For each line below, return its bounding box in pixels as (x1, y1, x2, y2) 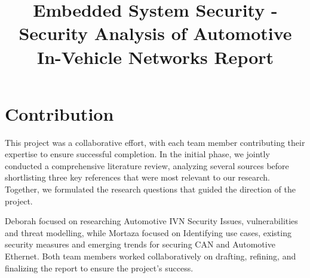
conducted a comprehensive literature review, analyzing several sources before (5, 159, 289, 172)
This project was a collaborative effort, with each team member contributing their (5, 136, 305, 148)
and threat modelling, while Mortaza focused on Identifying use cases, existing (5, 226, 291, 239)
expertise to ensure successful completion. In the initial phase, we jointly (5, 148, 270, 160)
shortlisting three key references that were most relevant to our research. (5, 171, 271, 184)
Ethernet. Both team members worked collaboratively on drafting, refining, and (5, 250, 296, 262)
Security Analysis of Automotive (19, 21, 292, 45)
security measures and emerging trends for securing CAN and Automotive (5, 238, 275, 250)
